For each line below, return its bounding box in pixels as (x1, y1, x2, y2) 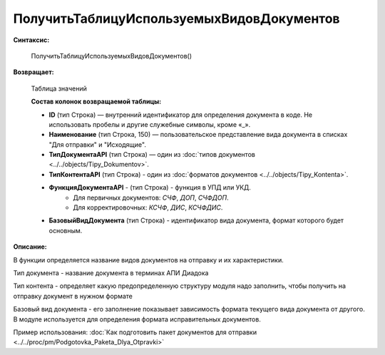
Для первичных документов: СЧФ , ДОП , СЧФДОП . (73, 193, 230, 202)
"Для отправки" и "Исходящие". (48, 140, 146, 149)
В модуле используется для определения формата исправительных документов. (13, 314, 262, 324)
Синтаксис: (13, 36, 50, 44)
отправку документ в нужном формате (13, 292, 133, 300)
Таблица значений (31, 84, 87, 93)
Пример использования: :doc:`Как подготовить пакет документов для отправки (13, 328, 257, 336)
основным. (48, 226, 83, 235)
